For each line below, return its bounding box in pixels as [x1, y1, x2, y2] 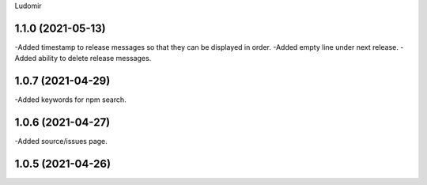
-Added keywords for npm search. [14, 95, 127, 104]
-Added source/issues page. [14, 137, 108, 146]
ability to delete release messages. [38, 54, 152, 63]
